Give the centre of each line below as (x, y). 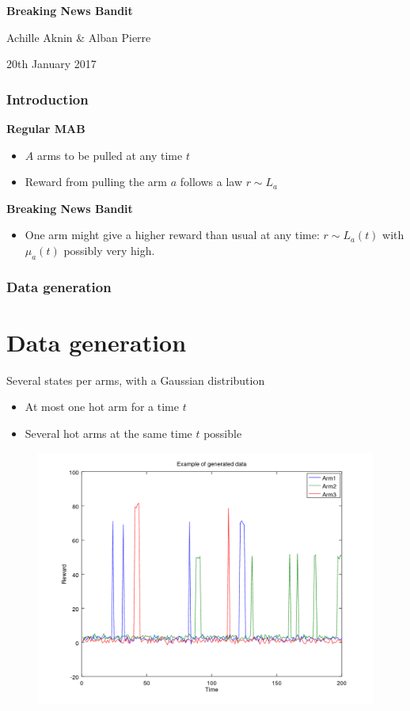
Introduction (47, 99)
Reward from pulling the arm (96, 182)
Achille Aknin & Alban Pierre (79, 37)
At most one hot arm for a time (102, 407)
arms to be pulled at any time (110, 155)
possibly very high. (109, 250)
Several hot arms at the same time (108, 433)
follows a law (211, 182)
